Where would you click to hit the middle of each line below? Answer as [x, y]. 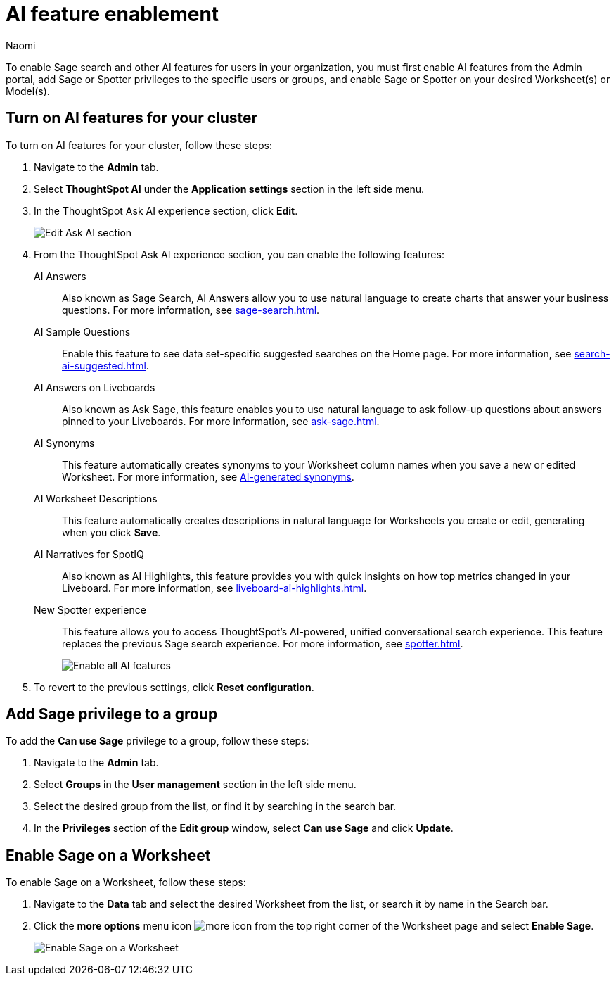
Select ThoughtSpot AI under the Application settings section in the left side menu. [229, 189]
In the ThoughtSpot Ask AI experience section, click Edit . [166, 210]
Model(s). [28, 91]
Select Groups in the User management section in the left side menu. [195, 785]
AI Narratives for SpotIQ [89, 554]
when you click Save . [111, 532]
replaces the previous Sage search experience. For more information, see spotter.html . [263, 643]
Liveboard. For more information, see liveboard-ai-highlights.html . [214, 588]
